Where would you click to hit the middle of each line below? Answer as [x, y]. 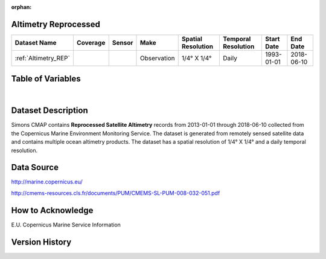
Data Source [35, 168]
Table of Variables [46, 79]
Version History [41, 242]
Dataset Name [36, 42]
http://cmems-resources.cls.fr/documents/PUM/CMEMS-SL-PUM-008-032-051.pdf [116, 193]
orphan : [21, 7]
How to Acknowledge [52, 210]
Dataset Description [50, 111]
